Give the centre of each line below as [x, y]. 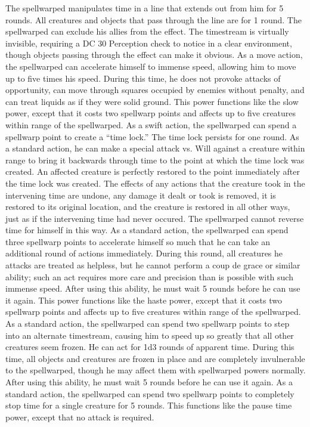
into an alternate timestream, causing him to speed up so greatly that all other [150, 335]
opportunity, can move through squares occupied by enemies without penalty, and [155, 90]
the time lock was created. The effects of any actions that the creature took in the [155, 183]
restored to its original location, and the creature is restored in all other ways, [148, 207]
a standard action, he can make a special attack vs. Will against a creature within [155, 148]
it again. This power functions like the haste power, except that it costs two [144, 300]
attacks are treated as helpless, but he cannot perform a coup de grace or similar [153, 265]
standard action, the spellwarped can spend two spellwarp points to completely [150, 393]
